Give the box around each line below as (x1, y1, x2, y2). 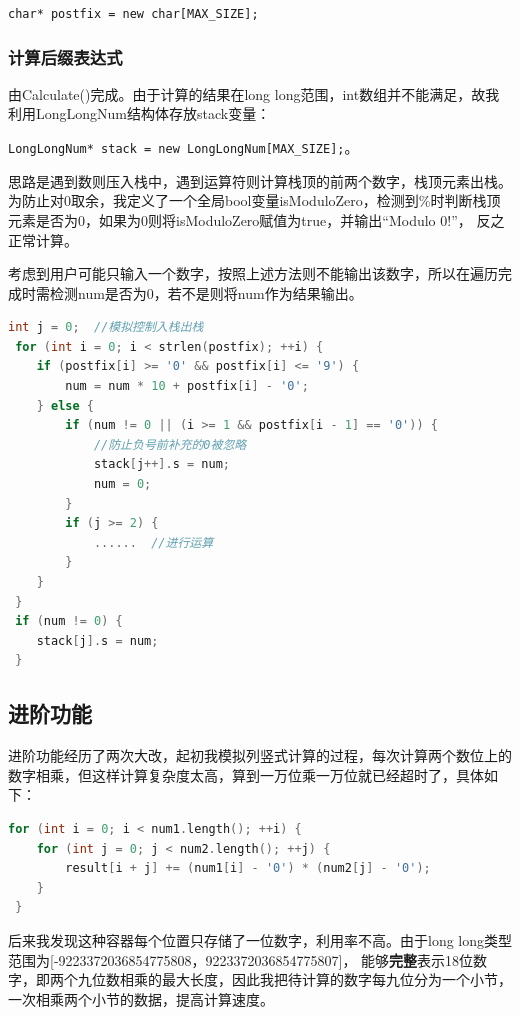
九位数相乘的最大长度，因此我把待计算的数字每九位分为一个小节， (77, 969, 512, 990)
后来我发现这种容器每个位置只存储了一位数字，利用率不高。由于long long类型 (8, 929, 513, 950)
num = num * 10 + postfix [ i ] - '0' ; (65, 379, 309, 394)
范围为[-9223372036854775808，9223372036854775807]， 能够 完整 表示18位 (8, 949, 474, 970)
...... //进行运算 (93, 535, 214, 550)
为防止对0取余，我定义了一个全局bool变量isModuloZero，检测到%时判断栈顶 (8, 190, 501, 211)
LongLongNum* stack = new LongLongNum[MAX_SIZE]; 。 (8, 137, 359, 158)
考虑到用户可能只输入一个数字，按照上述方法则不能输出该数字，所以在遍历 (8, 263, 498, 284)
